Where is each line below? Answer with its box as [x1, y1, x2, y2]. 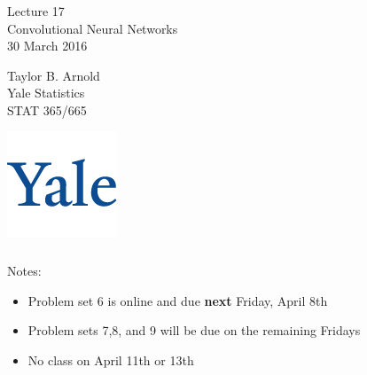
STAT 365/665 [7, 100, 87, 119]
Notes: [7, 262, 42, 279]
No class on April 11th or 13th [27, 350, 194, 369]
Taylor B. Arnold [7, 66, 100, 84]
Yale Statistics [7, 83, 85, 102]
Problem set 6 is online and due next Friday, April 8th [27, 291, 328, 309]
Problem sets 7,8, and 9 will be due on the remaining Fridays [27, 321, 361, 340]
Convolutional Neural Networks [7, 19, 178, 37]
